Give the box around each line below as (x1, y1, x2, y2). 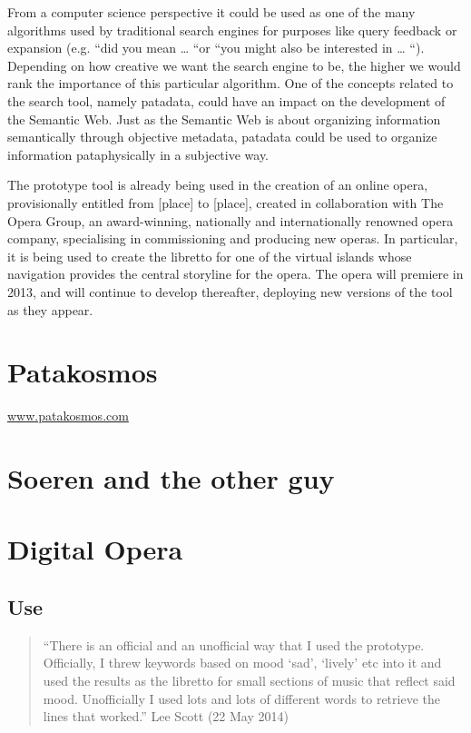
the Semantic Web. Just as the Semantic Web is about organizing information (7, 109, 441, 128)
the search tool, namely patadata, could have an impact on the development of (7, 91, 446, 110)
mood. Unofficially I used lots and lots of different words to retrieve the (43, 688, 440, 708)
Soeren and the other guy (7, 460, 335, 496)
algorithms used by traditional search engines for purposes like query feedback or (7, 20, 457, 39)
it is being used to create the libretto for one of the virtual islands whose (7, 246, 412, 265)
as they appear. (7, 300, 93, 319)
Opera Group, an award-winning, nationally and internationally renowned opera (7, 211, 454, 230)
